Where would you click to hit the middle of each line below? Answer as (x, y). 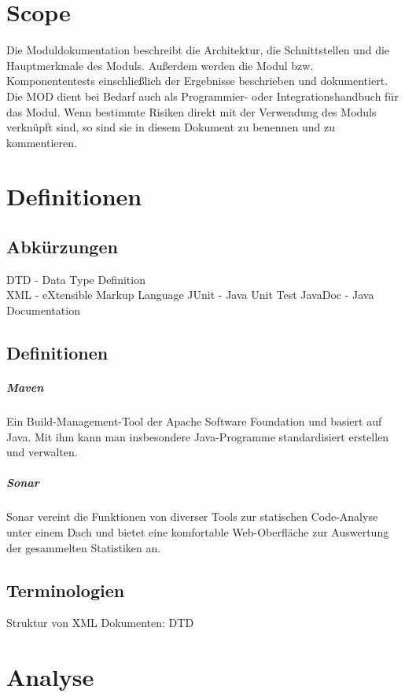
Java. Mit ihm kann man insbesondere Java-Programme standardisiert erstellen (198, 436)
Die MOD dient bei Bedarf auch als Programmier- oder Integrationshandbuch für (202, 96)
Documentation (43, 310)
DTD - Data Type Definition (76, 279)
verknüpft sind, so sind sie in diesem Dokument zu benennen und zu (171, 127)
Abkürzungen (62, 247)
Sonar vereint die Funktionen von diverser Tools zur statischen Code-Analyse (192, 516)
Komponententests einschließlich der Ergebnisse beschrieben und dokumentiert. (197, 81)
